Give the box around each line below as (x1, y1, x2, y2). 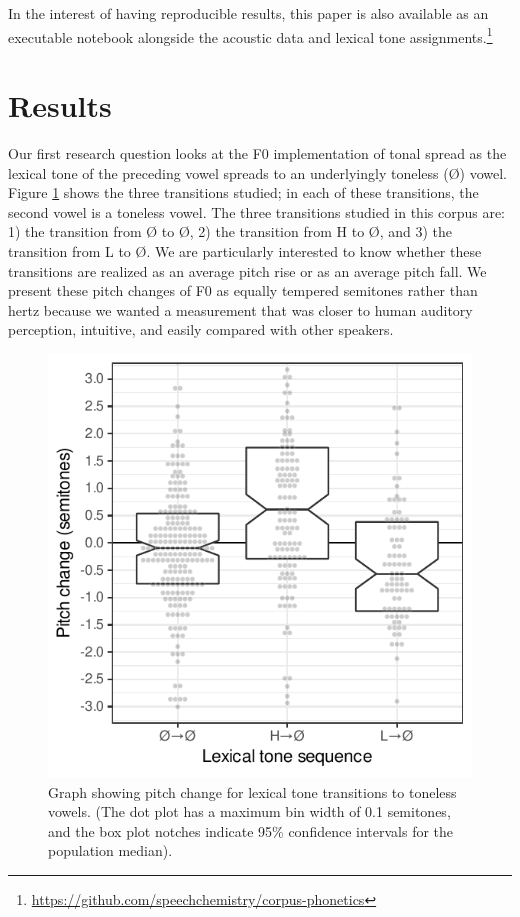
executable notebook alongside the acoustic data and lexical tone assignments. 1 (8, 23, 493, 47)
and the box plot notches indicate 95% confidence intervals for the (48, 820, 454, 841)
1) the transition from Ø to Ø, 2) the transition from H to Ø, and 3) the (8, 221, 453, 242)
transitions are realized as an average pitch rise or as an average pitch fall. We (8, 260, 487, 281)
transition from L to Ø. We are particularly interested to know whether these (8, 240, 482, 261)
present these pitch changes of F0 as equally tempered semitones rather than (8, 280, 478, 301)
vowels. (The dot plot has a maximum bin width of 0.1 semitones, (48, 801, 451, 822)
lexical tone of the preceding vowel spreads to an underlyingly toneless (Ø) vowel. (8, 162, 507, 183)
